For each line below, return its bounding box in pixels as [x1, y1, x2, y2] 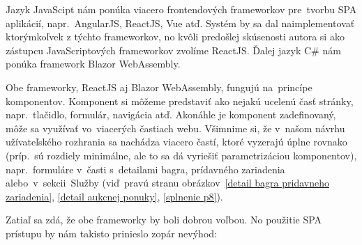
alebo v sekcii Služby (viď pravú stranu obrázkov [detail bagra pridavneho [6, 175, 329, 190]
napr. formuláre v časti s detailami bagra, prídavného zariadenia [6, 161, 285, 176]
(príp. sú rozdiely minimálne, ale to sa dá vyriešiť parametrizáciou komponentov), [6, 148, 357, 162]
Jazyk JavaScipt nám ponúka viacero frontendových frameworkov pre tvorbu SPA [6, 2, 357, 16]
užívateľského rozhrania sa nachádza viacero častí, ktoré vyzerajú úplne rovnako [6, 134, 347, 149]
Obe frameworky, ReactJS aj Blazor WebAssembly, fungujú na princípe [6, 79, 312, 94]
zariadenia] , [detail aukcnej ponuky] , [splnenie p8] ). [6, 189, 223, 203]
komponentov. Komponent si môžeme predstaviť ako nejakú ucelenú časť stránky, [6, 93, 354, 108]
